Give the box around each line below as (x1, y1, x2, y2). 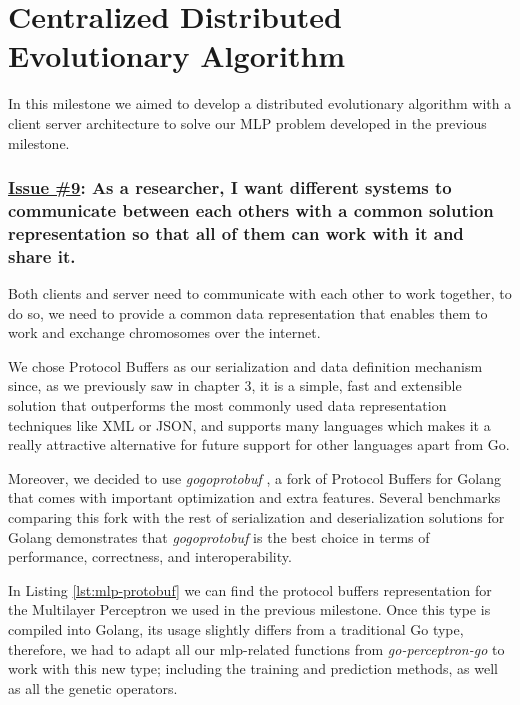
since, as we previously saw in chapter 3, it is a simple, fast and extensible (8, 375, 462, 396)
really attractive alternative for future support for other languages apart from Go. (8, 434, 510, 455)
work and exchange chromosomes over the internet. (8, 322, 321, 343)
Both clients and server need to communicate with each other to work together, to (8, 283, 512, 304)
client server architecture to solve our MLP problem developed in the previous (8, 112, 487, 133)
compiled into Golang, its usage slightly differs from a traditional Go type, (8, 618, 464, 639)
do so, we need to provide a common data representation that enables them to (8, 302, 488, 323)
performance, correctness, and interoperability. (8, 546, 292, 567)
